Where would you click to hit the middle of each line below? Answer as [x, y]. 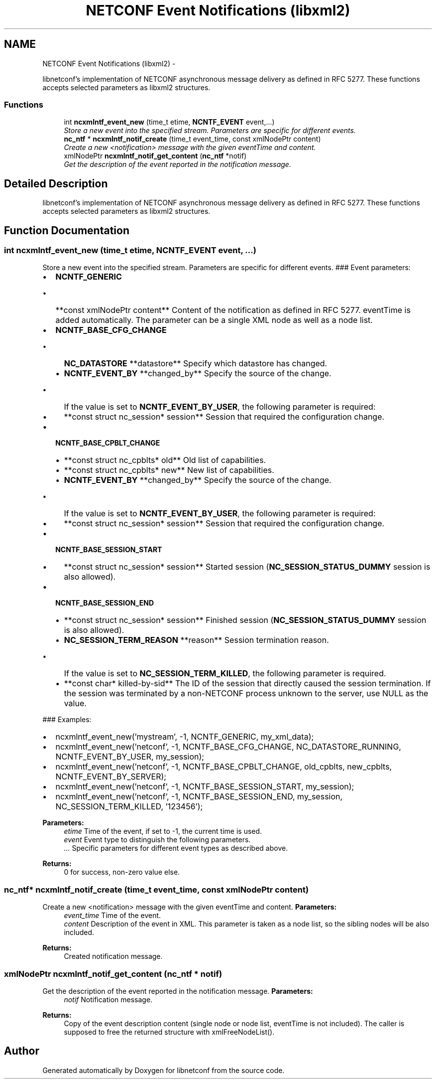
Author [22, 1051]
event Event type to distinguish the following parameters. [157, 840]
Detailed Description [56, 183]
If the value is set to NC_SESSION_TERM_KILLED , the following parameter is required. [225, 674]
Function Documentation [67, 230]
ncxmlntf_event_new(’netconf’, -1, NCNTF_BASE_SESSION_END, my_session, [199, 797]
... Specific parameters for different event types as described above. [176, 848]
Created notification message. [113, 956]
